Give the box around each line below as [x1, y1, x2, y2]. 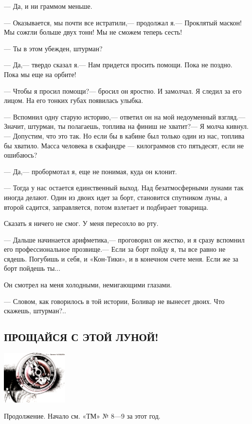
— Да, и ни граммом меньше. [4, 1, 92, 11]
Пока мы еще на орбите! [4, 69, 76, 79]
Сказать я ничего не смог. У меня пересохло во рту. [4, 218, 159, 228]
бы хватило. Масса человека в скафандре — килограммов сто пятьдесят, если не [4, 140, 244, 150]
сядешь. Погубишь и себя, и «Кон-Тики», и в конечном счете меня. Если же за [4, 253, 238, 263]
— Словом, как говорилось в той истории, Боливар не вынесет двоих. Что [4, 296, 225, 306]
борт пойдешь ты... [4, 263, 61, 273]
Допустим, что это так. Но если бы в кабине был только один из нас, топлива [13, 130, 245, 141]
